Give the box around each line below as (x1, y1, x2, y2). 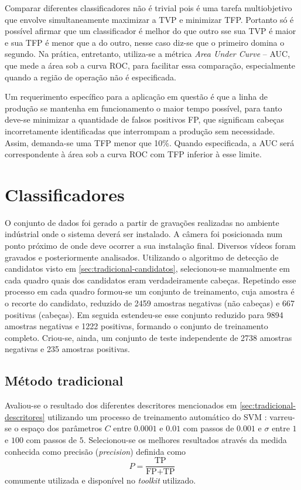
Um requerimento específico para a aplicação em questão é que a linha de (5, 90, 268, 103)
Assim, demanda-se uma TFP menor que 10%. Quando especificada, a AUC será (5, 136, 295, 148)
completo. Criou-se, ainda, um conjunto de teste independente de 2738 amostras (5, 331, 292, 343)
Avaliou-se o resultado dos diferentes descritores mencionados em (5, 399, 237, 411)
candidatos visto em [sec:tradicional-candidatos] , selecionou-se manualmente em (5, 262, 290, 275)
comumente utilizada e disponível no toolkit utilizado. (5, 474, 196, 486)
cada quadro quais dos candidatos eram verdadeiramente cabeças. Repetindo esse (5, 273, 296, 286)
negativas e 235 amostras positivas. (5, 343, 130, 355)
